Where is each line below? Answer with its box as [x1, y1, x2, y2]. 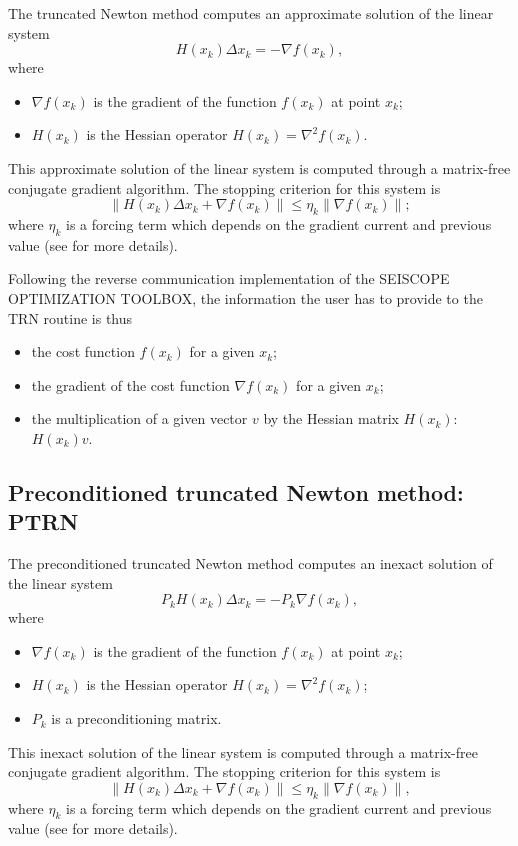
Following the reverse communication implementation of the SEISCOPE [8, 268, 450, 289]
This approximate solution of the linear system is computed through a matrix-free [8, 157, 511, 178]
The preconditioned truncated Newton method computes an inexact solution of [8, 553, 493, 574]
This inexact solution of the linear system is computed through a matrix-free [8, 741, 478, 762]
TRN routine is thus [8, 307, 133, 328]
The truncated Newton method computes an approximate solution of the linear [8, 3, 494, 23]
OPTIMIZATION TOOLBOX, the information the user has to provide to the [8, 287, 483, 308]
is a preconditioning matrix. [51, 708, 222, 729]
